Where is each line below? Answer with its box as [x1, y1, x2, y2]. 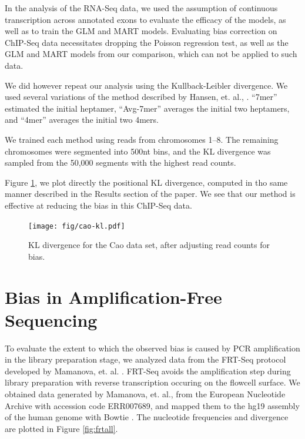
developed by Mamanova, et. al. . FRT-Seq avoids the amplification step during [5, 364, 291, 377]
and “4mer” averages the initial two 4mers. [5, 113, 159, 126]
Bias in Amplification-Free [5, 284, 222, 309]
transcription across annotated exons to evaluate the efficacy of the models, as [5, 13, 286, 25]
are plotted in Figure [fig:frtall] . [5, 422, 118, 434]
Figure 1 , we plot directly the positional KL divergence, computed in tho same [5, 176, 288, 188]
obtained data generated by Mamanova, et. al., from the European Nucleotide [5, 388, 286, 400]
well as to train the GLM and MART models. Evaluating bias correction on [5, 25, 277, 37]
